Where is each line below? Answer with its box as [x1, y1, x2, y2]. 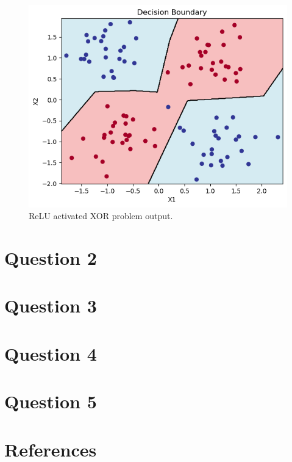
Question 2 [4, 245, 97, 270]
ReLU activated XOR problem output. [29, 209, 173, 222]
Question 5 [4, 389, 97, 414]
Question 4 [4, 341, 97, 366]
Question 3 [4, 293, 97, 318]
